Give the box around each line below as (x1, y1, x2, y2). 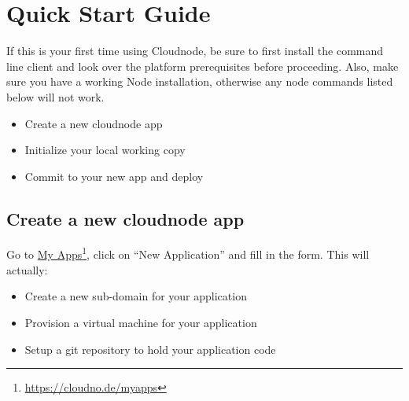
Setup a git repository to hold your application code (24, 340, 276, 357)
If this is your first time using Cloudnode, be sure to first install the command (6, 42, 384, 59)
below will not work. (6, 88, 105, 105)
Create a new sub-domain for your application (24, 288, 247, 304)
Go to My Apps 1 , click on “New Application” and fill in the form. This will (6, 244, 370, 263)
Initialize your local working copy (24, 142, 186, 158)
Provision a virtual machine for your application (24, 314, 257, 330)
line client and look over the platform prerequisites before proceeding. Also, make (6, 57, 399, 74)
